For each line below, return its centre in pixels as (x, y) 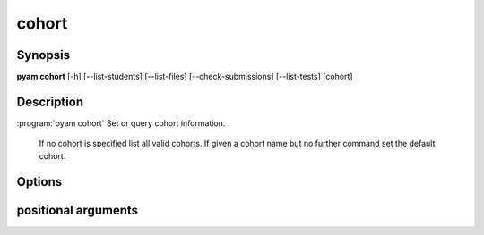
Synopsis (43, 55)
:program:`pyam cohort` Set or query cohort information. (121, 123)
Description (50, 101)
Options (39, 182)
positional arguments (78, 210)
